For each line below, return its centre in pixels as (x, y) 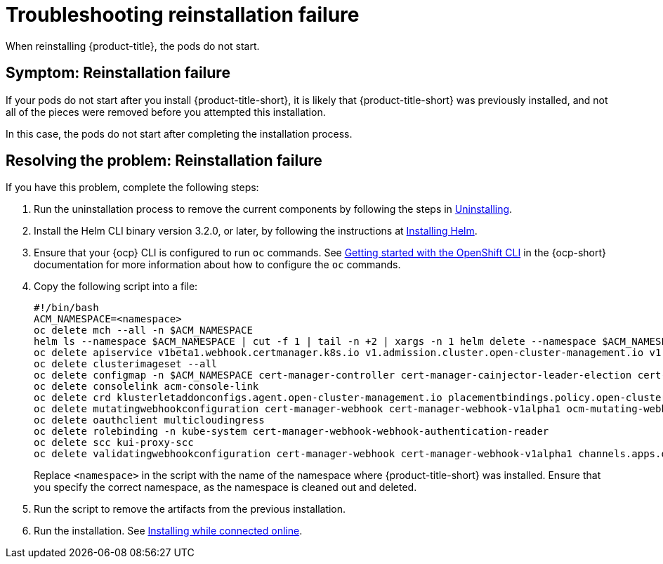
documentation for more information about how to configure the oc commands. (217, 265)
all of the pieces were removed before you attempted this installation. (166, 112)
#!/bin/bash (66, 308)
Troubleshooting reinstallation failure (183, 15)
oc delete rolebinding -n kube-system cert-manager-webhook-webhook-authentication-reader (291, 432)
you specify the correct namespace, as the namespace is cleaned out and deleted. (225, 487)
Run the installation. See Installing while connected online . (168, 531)
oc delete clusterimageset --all (126, 364)
